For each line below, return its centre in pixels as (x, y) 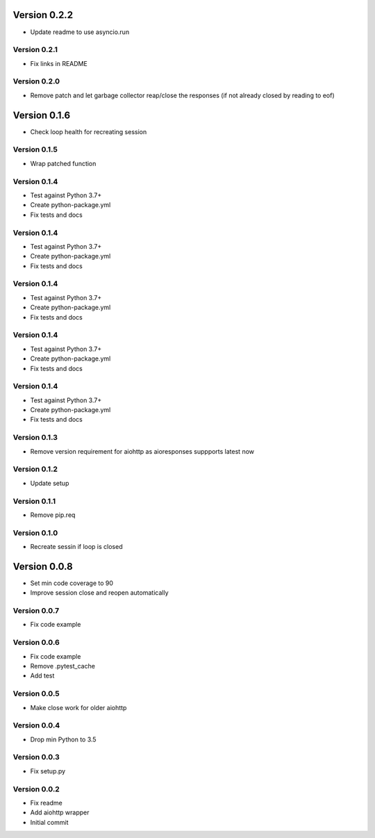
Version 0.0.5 (36, 693)
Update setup (50, 483)
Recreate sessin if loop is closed (76, 547)
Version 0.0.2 (36, 789)
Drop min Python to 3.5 (63, 739)
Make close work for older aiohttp (78, 707)
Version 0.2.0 (36, 81)
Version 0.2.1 (35, 50)
